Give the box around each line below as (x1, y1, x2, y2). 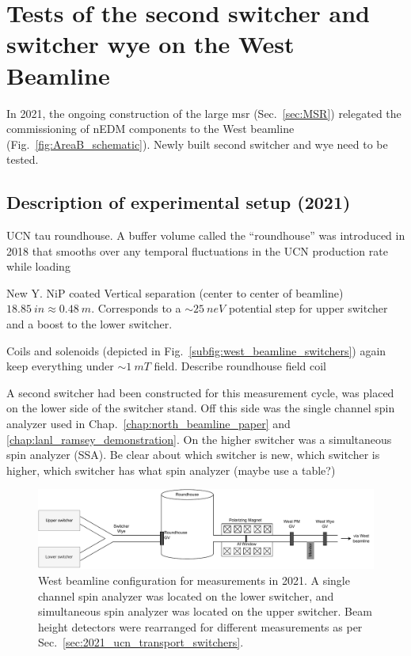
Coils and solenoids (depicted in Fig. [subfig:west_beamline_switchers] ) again (6, 342, 386, 358)
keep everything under (6, 358, 114, 374)
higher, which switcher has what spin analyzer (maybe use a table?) (6, 461, 336, 478)
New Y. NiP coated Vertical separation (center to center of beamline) (6, 284, 344, 301)
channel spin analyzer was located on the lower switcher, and (38, 587, 334, 604)
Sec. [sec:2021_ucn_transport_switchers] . (38, 634, 244, 650)
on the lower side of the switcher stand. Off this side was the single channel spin (6, 400, 395, 416)
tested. (6, 151, 39, 168)
